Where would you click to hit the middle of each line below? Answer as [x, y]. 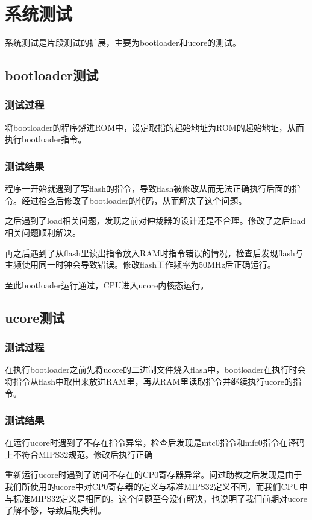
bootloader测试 [52, 75]
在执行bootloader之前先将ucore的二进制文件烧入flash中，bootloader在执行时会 [155, 369]
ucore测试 [35, 317]
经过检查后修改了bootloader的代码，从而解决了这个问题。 [134, 200]
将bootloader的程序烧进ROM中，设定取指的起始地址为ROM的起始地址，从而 [154, 127]
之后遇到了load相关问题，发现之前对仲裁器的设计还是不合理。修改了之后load [155, 220]
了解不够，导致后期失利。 [55, 510]
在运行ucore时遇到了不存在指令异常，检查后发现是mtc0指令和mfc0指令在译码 [155, 442]
